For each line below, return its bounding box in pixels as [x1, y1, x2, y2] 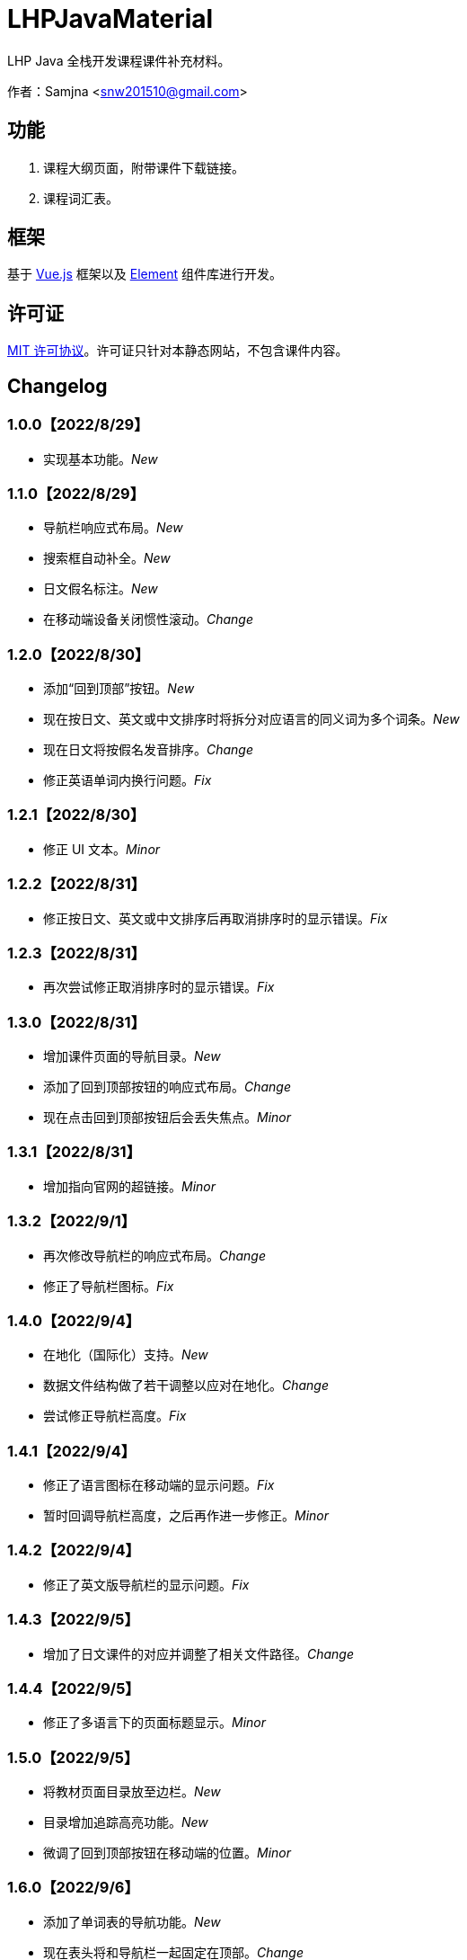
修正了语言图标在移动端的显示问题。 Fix [43, 1477, 275, 1492]
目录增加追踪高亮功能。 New [43, 1814, 208, 1830]
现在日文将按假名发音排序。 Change [43, 742, 254, 757]
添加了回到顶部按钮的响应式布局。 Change [43, 1079, 292, 1094]
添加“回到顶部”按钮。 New [43, 681, 195, 696]
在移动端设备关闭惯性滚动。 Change [43, 611, 254, 628]
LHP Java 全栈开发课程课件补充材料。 [7, 52, 231, 68]
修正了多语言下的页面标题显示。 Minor [43, 1715, 267, 1731]
